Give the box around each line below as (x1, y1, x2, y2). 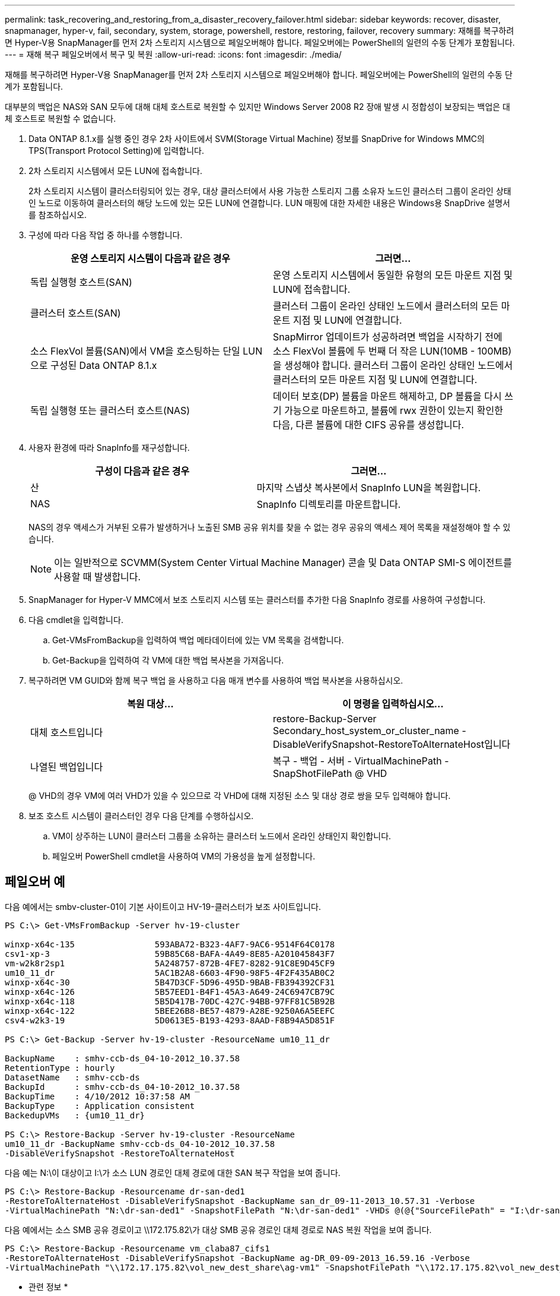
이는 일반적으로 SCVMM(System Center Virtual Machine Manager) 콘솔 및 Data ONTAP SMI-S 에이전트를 (54, 557, 512, 568)
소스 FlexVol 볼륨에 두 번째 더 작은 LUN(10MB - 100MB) (273, 345, 512, 357)
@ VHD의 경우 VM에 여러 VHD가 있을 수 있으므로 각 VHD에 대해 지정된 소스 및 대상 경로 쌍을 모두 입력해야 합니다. (28, 791, 451, 801)
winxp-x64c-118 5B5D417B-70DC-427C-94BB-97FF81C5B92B (5, 996, 335, 1006)
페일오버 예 (5, 874, 65, 890)
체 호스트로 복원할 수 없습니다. (5, 113, 116, 124)
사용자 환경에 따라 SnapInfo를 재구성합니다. (28, 442, 190, 453)
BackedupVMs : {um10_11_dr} (5, 1110, 145, 1120)
